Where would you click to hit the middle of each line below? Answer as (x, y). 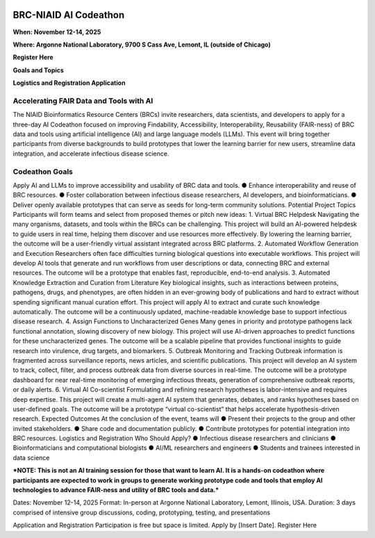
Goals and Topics (38, 70)
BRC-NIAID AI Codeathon (69, 15)
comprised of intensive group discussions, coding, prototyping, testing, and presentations (142, 512)
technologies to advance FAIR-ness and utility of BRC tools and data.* (116, 490)
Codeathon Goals (43, 172)
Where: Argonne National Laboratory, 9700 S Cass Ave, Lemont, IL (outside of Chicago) (142, 44)
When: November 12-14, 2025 (57, 32)
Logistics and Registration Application (69, 83)
